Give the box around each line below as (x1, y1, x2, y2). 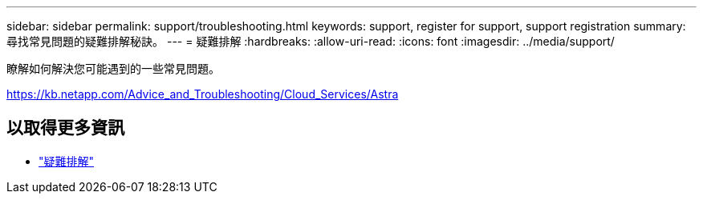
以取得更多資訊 (6, 118, 124, 138)
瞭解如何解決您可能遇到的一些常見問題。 (6, 62, 220, 75)
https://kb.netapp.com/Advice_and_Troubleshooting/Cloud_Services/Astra (6, 87, 399, 101)
